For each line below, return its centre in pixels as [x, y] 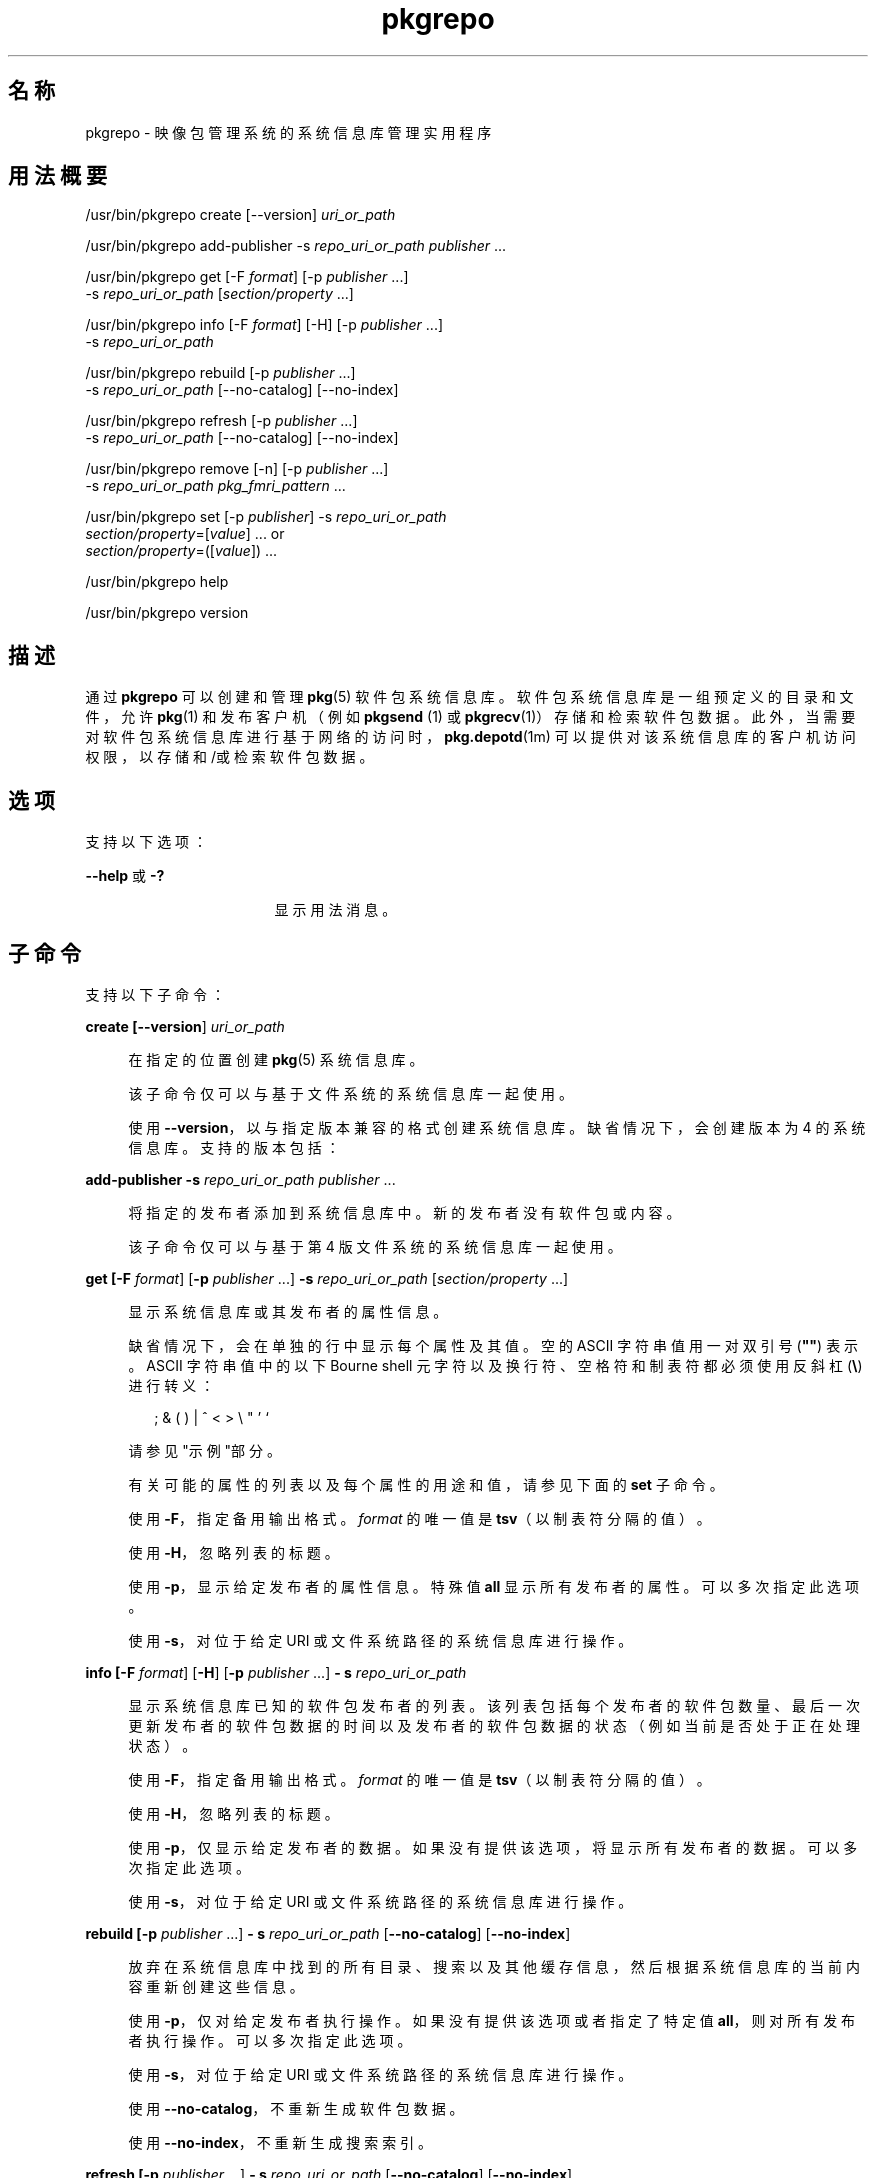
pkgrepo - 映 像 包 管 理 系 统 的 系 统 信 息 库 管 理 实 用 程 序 [288, 132]
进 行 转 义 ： [171, 1385]
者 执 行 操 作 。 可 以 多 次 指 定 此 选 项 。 [270, 2040]
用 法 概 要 [57, 176]
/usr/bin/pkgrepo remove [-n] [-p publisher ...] [237, 469]
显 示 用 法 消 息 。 [335, 910]
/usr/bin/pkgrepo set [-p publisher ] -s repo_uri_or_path [266, 517]
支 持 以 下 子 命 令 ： [155, 994]
